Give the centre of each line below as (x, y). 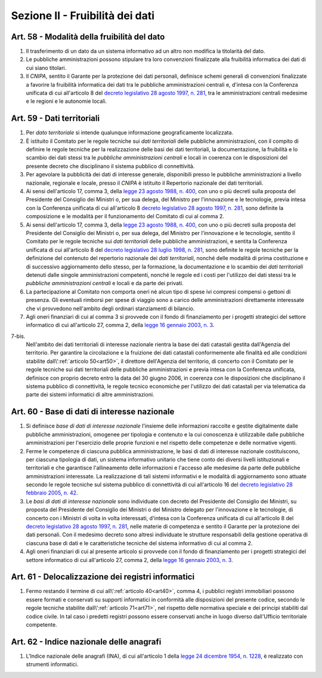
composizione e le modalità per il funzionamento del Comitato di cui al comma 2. (125, 216)
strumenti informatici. (52, 664)
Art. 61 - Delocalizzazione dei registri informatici (103, 577)
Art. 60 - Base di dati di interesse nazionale (93, 412)
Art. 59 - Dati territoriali (55, 119)
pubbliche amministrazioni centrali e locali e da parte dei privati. (105, 283)
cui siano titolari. (46, 68)
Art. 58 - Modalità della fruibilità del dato (88, 37)
